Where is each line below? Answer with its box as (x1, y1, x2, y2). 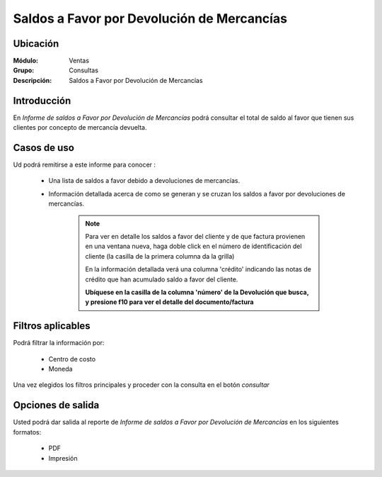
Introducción (13, 94, 71, 106)
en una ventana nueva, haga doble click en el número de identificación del (85, 242, 302, 251)
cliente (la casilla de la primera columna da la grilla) (85, 252, 235, 260)
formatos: (13, 427, 42, 436)
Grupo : (13, 66, 35, 74)
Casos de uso (13, 142, 74, 154)
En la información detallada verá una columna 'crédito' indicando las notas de (85, 265, 311, 274)
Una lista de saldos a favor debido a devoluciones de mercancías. (48, 176, 241, 185)
